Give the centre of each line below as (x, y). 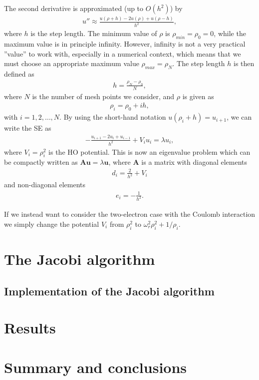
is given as (198, 96)
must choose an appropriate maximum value (72, 63)
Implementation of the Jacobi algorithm (109, 291)
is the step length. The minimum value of (94, 33)
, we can (239, 117)
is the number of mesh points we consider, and (103, 96)
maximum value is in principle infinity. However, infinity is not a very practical (125, 44)
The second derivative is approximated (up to (74, 8)
